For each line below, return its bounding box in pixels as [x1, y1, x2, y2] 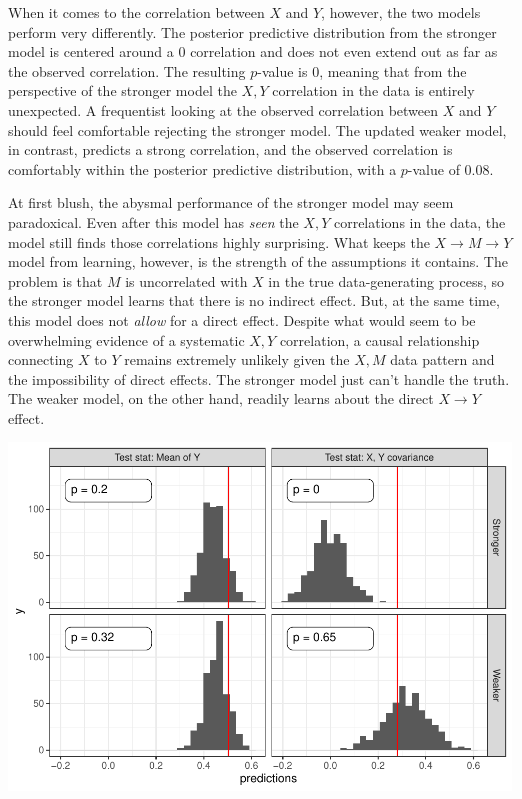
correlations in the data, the [333, 211, 506, 232]
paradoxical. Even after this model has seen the [8, 211, 299, 232]
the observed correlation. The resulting [8, 60, 246, 81]
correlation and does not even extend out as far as [190, 41, 498, 62]
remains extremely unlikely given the [124, 349, 350, 370]
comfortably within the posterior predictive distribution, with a [8, 158, 397, 179]
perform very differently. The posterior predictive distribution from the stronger [8, 21, 497, 42]
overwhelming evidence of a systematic [8, 329, 245, 350]
